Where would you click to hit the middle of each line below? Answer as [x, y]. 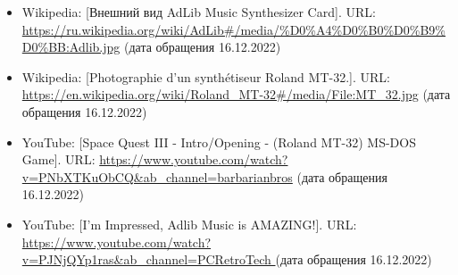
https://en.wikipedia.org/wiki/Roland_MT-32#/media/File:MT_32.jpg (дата [236, 94]
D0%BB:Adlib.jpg [71, 47]
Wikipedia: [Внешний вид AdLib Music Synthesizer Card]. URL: [199, 12]
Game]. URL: [58, 159]
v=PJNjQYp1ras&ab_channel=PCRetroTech [146, 259]
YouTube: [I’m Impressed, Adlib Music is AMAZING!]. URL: [189, 224]
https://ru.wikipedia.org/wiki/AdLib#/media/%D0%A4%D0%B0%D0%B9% [234, 29]
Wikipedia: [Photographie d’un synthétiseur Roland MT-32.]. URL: [206, 76]
